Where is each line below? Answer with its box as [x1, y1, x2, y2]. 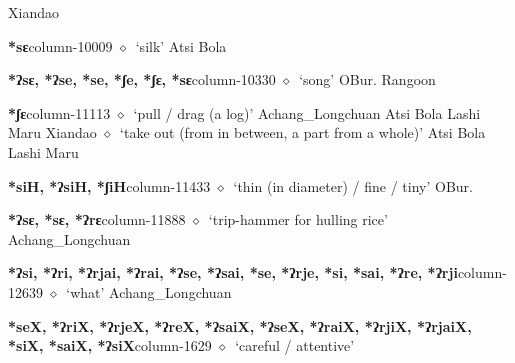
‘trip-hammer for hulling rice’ [208, 209, 388, 230]
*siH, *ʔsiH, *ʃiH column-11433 [8, 175, 211, 196]
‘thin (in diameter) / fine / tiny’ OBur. [233, 175, 473, 196]
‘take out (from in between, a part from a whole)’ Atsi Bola [120, 122, 486, 143]
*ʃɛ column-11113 [8, 102, 111, 123]
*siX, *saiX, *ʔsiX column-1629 [8, 335, 212, 356]
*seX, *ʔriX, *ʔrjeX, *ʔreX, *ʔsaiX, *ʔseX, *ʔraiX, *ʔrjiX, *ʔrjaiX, [8, 315, 472, 336]
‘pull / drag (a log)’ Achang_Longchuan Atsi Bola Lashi [133, 102, 481, 123]
